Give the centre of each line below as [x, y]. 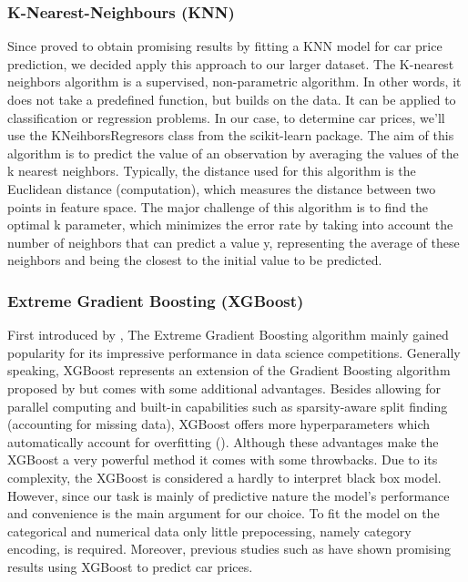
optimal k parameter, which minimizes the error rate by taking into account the [230, 225]
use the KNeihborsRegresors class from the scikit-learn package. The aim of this [231, 135]
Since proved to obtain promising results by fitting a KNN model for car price [225, 46]
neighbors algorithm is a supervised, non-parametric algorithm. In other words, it [234, 82]
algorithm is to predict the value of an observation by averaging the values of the [233, 153]
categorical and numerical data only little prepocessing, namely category [209, 531]
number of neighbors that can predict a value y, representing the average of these [234, 242]
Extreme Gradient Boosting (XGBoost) [156, 300]
